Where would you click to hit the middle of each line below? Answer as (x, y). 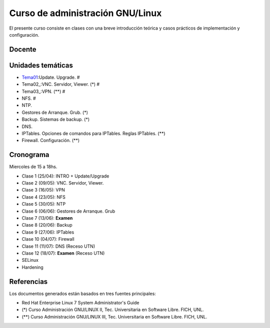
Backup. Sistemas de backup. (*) (56, 119)
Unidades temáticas (41, 65)
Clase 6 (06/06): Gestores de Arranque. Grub (68, 211)
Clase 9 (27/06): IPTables (48, 232)
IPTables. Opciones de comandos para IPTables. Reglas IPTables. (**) (93, 133)
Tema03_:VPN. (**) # (43, 91)
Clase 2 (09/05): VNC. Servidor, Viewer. (63, 183)
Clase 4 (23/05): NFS (44, 197)
